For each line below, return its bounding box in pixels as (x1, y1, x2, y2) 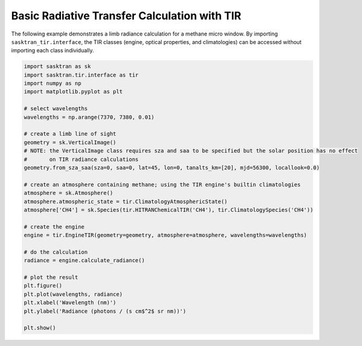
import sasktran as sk (24, 63, 91, 70)
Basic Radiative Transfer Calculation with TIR (11, 9, 241, 22)
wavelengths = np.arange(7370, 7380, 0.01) (24, 113, 155, 121)
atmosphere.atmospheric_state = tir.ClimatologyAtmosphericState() (24, 198, 228, 205)
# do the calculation (24, 248, 88, 256)
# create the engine (24, 223, 84, 230)
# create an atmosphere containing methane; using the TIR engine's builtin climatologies (24, 181, 301, 188)
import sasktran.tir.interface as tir (24, 71, 139, 78)
